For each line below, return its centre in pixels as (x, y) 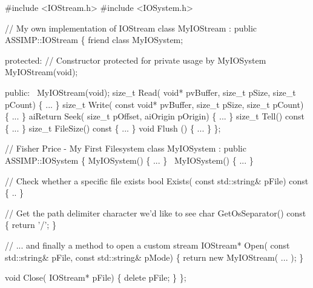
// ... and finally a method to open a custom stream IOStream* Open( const (147, 245)
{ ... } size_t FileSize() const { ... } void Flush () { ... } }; (113, 128)
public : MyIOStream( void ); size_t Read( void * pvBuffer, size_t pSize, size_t (150, 92)
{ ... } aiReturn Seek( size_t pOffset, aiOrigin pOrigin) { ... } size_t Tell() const (155, 116)
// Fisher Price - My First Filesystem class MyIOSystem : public (126, 148)
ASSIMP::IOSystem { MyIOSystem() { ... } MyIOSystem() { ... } (129, 160)
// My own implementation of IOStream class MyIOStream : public (131, 28)
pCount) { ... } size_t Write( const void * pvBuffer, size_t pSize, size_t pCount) (154, 104)
